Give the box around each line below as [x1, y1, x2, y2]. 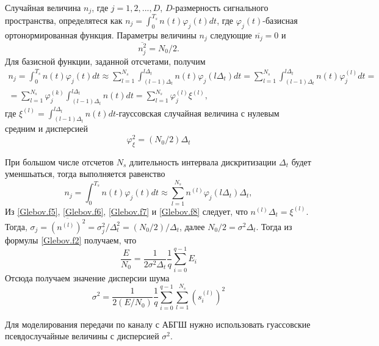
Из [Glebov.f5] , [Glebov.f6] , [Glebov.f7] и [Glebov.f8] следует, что [5, 204, 248, 217]
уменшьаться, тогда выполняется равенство [5, 167, 165, 180]
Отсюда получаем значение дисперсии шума [5, 271, 170, 284]
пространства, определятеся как [5, 13, 123, 26]
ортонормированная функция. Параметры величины [5, 28, 197, 41]
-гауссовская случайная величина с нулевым [115, 106, 280, 119]
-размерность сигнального [172, 1, 269, 13]
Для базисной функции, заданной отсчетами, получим [5, 54, 206, 67]
